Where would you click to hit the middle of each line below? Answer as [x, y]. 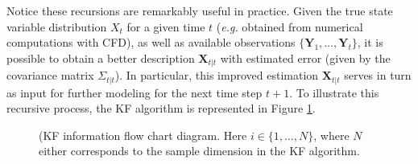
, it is [370, 42]
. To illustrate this [334, 92]
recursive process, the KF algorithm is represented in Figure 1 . [161, 108]
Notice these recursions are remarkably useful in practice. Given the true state [200, 10]
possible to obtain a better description [101, 57]
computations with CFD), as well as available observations [151, 42]
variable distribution [57, 26]
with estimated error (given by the [305, 57]
